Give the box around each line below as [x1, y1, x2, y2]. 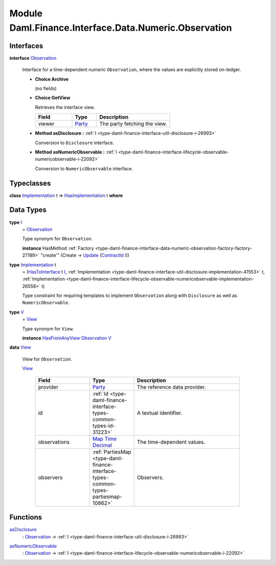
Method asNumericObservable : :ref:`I [35, 149, 117, 155]
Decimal [92, 441, 112, 448]
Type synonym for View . [22, 325, 74, 332]
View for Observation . [22, 356, 73, 362]
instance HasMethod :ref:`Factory [22, 245, 95, 251]
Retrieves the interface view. [35, 104, 95, 110]
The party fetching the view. [99, 120, 167, 127]
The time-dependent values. [137, 438, 205, 445]
